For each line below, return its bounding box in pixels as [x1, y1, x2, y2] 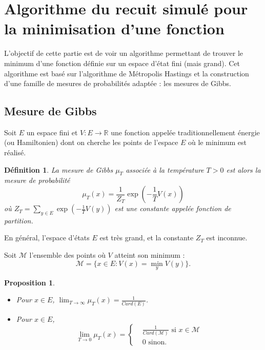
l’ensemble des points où [29, 250, 106, 260]
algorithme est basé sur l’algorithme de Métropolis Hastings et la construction [4, 68, 249, 78]
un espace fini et [26, 127, 78, 137]
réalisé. [4, 147, 26, 158]
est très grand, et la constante [99, 232, 194, 243]
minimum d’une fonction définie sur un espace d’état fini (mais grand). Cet [4, 57, 240, 68]
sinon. [148, 339, 167, 346]
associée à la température [126, 164, 204, 175]
